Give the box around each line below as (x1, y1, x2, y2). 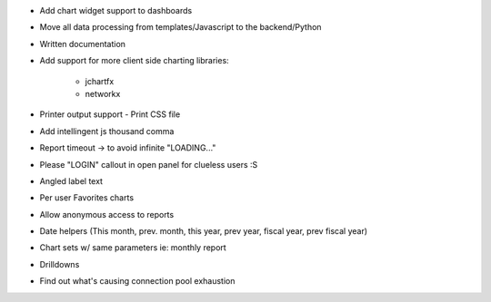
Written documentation (39, 38, 126, 49)
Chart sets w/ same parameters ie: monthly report (39, 242, 226, 253)
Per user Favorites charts (39, 192, 135, 203)
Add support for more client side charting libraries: (39, 55, 229, 66)
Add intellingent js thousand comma (39, 125, 175, 136)
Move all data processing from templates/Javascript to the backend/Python (39, 22, 322, 33)
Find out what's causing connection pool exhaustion (39, 276, 235, 287)
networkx (85, 88, 121, 99)
